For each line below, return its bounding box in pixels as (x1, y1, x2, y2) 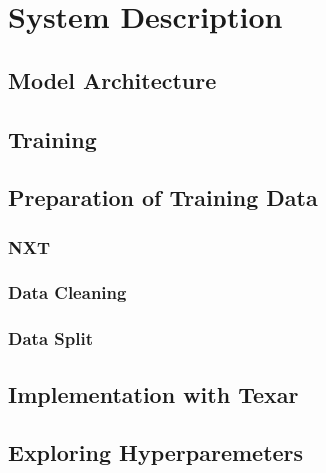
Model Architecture (8, 64, 217, 95)
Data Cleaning (8, 280, 127, 305)
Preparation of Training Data (8, 182, 318, 213)
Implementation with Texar (8, 378, 299, 409)
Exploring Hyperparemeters (8, 437, 304, 468)
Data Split (8, 326, 93, 351)
